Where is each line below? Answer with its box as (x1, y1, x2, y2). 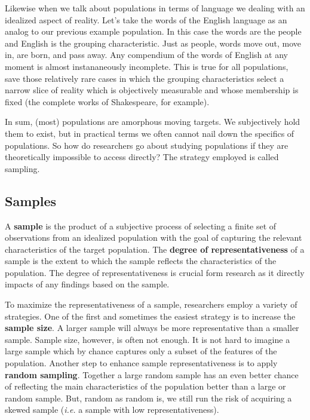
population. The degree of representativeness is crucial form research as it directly (5, 266, 305, 278)
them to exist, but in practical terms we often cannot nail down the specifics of (5, 127, 294, 139)
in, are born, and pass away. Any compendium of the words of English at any (5, 48, 288, 61)
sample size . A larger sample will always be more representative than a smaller (5, 321, 299, 334)
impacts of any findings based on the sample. (5, 278, 170, 290)
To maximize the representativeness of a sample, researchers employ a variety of (5, 298, 297, 311)
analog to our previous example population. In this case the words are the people (5, 25, 302, 38)
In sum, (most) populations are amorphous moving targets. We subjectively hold (5, 115, 300, 128)
